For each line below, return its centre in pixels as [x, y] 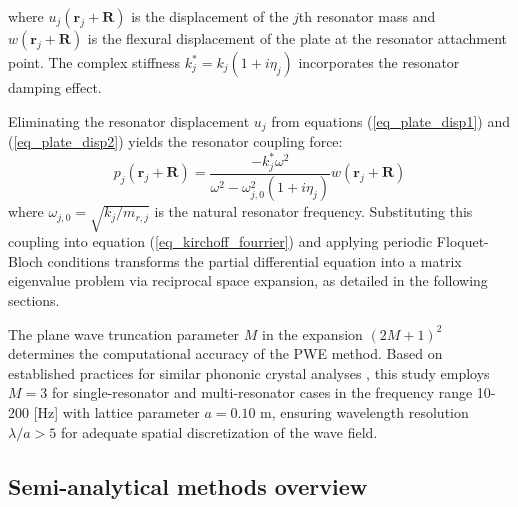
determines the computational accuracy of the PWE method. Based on [225, 353]
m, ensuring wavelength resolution [364, 411]
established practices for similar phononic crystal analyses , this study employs [249, 372]
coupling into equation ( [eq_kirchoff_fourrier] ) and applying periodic [220, 241]
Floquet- [462, 241]
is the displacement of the [210, 16]
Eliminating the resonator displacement [129, 120]
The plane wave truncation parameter [124, 333]
